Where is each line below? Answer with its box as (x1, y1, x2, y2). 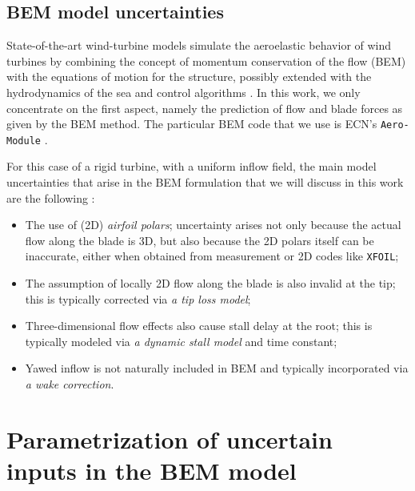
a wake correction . (25, 376, 114, 392)
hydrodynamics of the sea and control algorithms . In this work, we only (6, 83, 361, 100)
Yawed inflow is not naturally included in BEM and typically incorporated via (25, 360, 409, 376)
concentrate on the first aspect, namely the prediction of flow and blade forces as (6, 99, 403, 116)
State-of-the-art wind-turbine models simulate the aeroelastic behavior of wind (6, 37, 392, 54)
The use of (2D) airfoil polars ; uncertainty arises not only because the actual (25, 216, 401, 233)
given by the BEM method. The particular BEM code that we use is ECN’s (6, 115, 377, 132)
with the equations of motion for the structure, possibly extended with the (6, 68, 372, 85)
